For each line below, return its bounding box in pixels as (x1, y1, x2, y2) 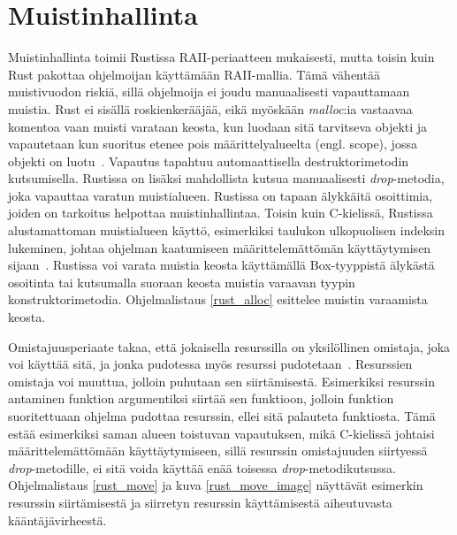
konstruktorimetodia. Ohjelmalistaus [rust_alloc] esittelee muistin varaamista (8, 290, 428, 309)
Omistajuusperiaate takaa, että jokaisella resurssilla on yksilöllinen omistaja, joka (8, 337, 451, 355)
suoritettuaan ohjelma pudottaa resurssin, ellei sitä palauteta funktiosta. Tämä (8, 407, 436, 424)
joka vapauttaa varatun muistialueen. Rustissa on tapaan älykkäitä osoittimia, (8, 186, 433, 204)
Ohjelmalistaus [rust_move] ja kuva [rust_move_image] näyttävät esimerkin (8, 476, 423, 494)
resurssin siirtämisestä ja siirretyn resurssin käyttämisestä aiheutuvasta (8, 493, 392, 511)
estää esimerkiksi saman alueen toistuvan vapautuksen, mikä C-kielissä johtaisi (8, 424, 435, 442)
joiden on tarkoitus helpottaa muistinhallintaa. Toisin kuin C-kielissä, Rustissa (8, 203, 433, 222)
